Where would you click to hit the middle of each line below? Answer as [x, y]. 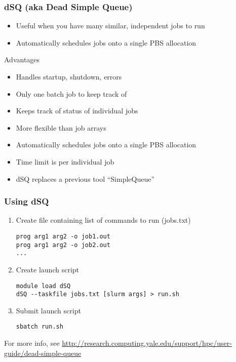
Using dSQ [27, 201]
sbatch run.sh [40, 327]
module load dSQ [43, 286]
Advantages [22, 59]
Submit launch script [48, 310]
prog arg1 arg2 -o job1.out [63, 236]
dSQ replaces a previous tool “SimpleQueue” [85, 178]
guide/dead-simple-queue [43, 353]
